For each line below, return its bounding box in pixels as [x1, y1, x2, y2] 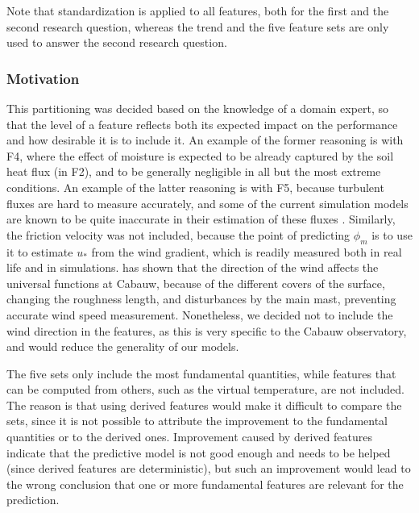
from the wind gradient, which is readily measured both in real [91, 243, 402, 260]
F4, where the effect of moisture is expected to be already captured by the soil [6, 147, 394, 164]
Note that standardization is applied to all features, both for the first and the [6, 2, 389, 19]
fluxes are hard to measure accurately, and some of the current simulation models [6, 194, 409, 211]
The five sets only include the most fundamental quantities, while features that [6, 365, 396, 382]
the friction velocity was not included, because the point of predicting [6, 226, 351, 243]
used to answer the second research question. [6, 34, 227, 51]
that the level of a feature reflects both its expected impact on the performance [6, 115, 398, 132]
